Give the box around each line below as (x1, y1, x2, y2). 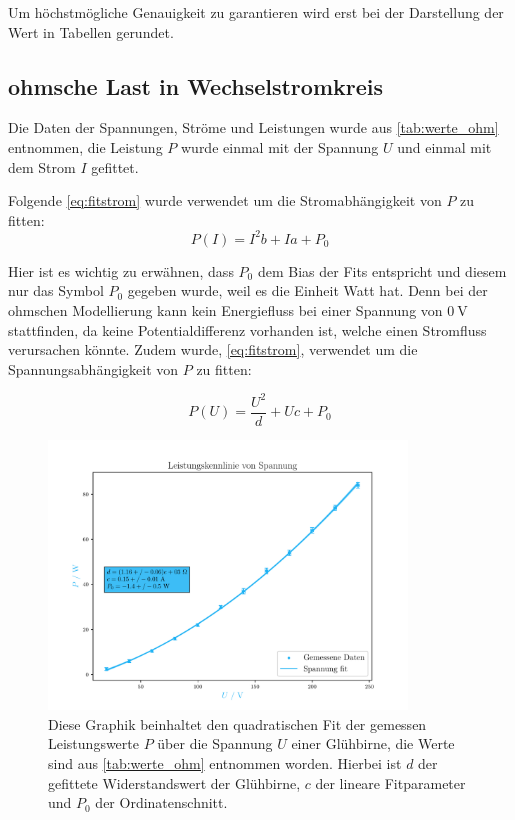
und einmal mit (397, 136, 492, 157)
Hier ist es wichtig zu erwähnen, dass (8, 260, 234, 281)
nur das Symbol (8, 280, 104, 301)
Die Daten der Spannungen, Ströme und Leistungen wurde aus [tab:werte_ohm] (8, 117, 499, 138)
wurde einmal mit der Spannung (180, 136, 379, 157)
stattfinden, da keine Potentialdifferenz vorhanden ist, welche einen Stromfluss (8, 319, 487, 340)
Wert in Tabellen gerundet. (8, 21, 174, 42)
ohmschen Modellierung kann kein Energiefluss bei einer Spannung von (8, 300, 443, 321)
